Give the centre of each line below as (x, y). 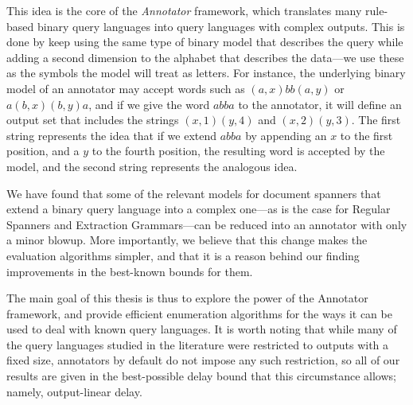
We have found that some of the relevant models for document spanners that (194, 193)
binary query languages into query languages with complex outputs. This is (221, 26)
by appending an (286, 135)
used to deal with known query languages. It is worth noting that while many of (202, 329)
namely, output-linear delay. (74, 391)
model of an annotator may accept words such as (126, 88)
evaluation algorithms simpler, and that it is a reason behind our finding (183, 255)
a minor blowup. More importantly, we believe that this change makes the (187, 240)
